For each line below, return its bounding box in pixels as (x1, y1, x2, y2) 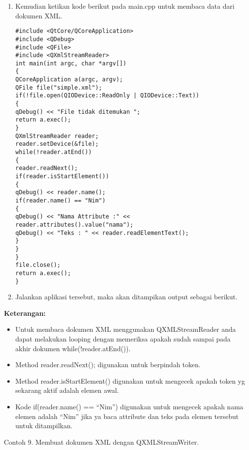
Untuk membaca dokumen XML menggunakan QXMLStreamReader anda (15, 324, 236, 334)
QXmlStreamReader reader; (15, 132, 99, 140)
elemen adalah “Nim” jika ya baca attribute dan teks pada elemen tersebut (15, 411, 239, 421)
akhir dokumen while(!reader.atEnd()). (15, 343, 131, 353)
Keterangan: (4, 308, 46, 318)
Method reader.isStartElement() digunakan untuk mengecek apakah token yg (15, 375, 245, 386)
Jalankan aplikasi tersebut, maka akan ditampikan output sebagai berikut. (15, 292, 238, 302)
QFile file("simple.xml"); (15, 84, 102, 91)
